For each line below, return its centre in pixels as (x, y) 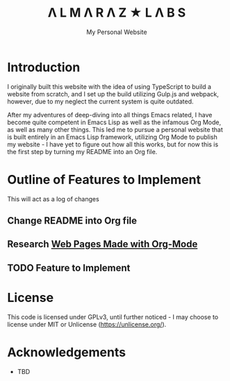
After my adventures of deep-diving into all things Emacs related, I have (110, 115)
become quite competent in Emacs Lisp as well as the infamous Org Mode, (114, 122)
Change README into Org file (72, 221)
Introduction (44, 67)
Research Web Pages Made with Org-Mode (102, 244)
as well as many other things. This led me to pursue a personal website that (115, 129)
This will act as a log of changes (53, 198)
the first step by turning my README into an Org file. (82, 151)
